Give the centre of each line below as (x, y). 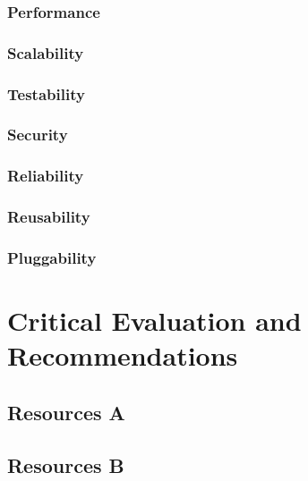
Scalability (46, 52)
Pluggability (52, 257)
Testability (46, 93)
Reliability (46, 176)
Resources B (66, 464)
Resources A (66, 412)
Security (38, 135)
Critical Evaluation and (154, 321)
